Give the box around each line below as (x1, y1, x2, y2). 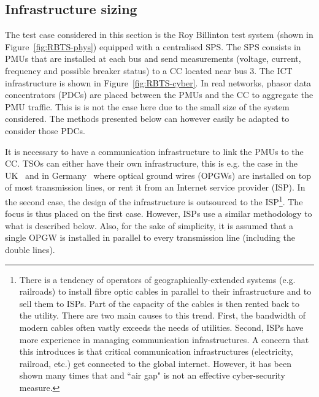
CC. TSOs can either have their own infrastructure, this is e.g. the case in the (5, 157, 298, 170)
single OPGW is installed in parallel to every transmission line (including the (5, 231, 296, 244)
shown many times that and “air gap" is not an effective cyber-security (19, 369, 285, 382)
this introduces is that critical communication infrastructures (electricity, (19, 345, 293, 358)
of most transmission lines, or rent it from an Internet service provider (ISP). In (5, 181, 306, 194)
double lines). (5, 243, 55, 255)
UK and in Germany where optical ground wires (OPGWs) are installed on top (5, 168, 312, 181)
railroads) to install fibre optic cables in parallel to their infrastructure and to (19, 285, 312, 298)
